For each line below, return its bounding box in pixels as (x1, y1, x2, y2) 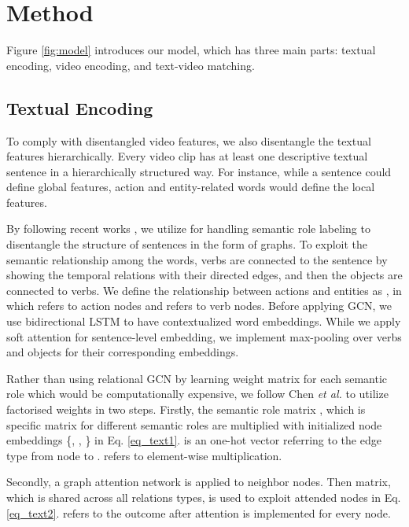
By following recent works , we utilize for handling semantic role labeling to (6, 220, 370, 237)
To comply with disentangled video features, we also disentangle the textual (6, 132, 371, 149)
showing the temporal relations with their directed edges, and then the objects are (6, 267, 403, 283)
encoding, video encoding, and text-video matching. (6, 57, 255, 73)
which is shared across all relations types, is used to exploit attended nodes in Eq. (6, 488, 401, 505)
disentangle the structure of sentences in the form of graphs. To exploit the (6, 236, 368, 252)
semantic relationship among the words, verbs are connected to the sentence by (6, 251, 388, 267)
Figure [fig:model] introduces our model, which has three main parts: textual (6, 42, 376, 58)
